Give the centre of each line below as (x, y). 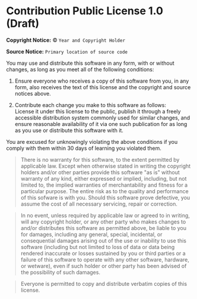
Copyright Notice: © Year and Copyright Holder (66, 40)
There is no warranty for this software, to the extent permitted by (100, 159)
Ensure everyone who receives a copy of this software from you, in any (102, 81)
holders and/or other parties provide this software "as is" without (100, 172)
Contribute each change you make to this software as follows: (90, 105)
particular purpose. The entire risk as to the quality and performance (104, 191)
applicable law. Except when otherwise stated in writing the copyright (106, 166)
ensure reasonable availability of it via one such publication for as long (101, 124)
